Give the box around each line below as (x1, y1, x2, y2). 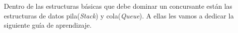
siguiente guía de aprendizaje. (4, 20, 92, 30)
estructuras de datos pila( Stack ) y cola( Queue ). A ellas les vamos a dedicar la (4, 10, 234, 20)
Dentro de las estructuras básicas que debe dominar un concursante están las (4, 1, 233, 11)
